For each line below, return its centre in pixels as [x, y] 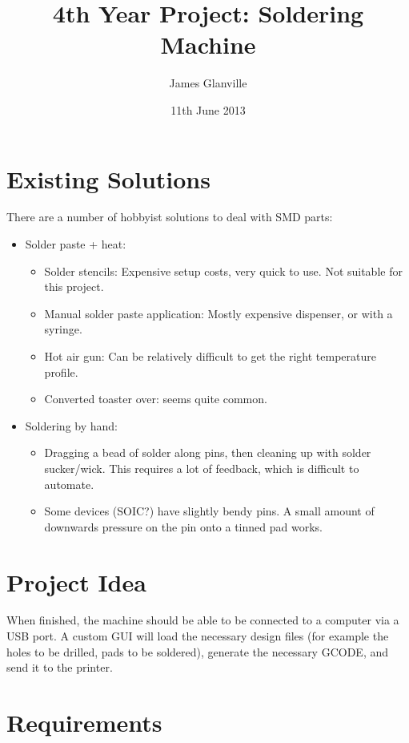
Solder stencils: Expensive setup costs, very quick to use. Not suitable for [223, 271]
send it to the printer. [60, 667]
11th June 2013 [208, 109]
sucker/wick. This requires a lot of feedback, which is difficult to [202, 468]
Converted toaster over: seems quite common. [156, 399]
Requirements [84, 723]
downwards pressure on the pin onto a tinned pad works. [183, 526]
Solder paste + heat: [76, 244]
